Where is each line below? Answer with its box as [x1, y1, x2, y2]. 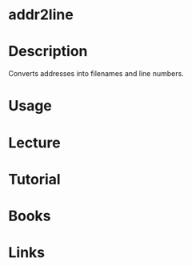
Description [8, 42, 88, 61]
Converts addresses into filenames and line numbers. [8, 69, 184, 79]
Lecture [8, 134, 62, 151]
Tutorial [8, 170, 62, 188]
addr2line [8, 6, 74, 24]
